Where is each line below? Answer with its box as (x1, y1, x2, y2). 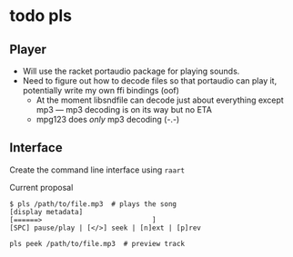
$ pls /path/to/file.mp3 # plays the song (9, 199, 177, 209)
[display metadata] (9, 207, 84, 216)
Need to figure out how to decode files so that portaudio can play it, (22, 75, 278, 86)
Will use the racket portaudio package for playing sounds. (22, 65, 240, 76)
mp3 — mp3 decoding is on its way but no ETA (35, 104, 212, 114)
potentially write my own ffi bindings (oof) (22, 85, 180, 95)
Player (9, 42, 47, 57)
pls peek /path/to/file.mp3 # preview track (9, 239, 185, 248)
